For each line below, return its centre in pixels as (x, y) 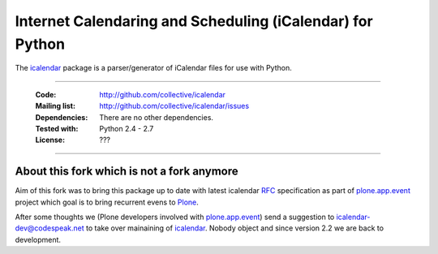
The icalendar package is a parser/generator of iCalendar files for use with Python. (153, 68)
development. (38, 239)
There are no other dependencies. (157, 117)
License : (50, 140)
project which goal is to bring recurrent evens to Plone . (107, 202)
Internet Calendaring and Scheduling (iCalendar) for (194, 21)
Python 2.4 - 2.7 (127, 128)
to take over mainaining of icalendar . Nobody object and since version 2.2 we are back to (235, 228)
